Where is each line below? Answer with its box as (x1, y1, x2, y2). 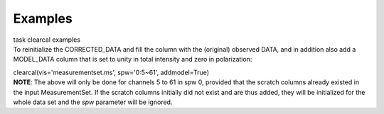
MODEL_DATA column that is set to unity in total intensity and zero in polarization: (13, 55, 252, 64)
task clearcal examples (13, 35, 81, 44)
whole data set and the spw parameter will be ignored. (13, 98, 173, 106)
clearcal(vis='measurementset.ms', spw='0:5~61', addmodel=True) (13, 68, 210, 76)
